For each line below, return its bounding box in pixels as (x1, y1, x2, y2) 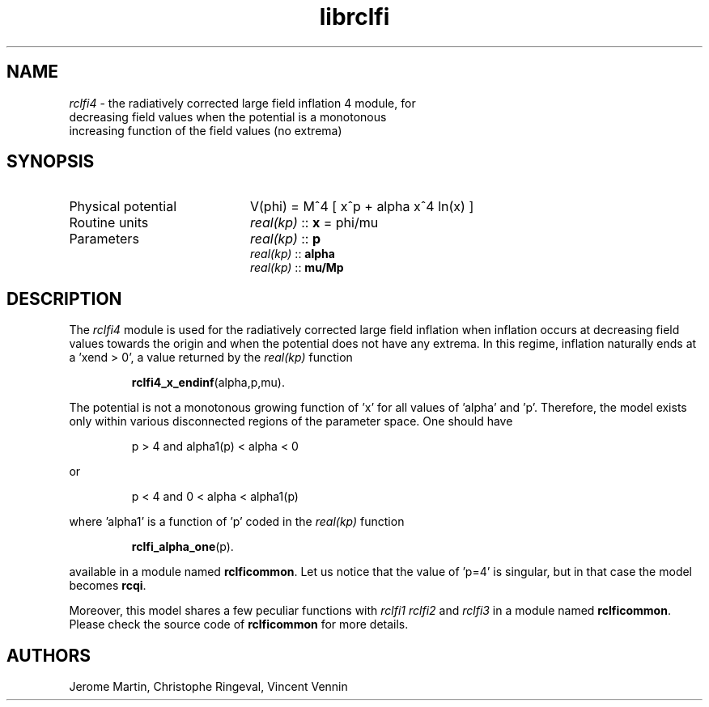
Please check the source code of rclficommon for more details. (69, 617, 409, 632)
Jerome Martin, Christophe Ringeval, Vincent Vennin (69, 679, 348, 694)
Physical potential (69, 198, 177, 215)
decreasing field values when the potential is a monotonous (69, 109, 387, 124)
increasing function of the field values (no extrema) (69, 123, 342, 138)
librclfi (319, 3, 390, 31)
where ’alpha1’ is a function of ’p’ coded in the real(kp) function (69, 514, 405, 529)
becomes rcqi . (69, 578, 146, 593)
